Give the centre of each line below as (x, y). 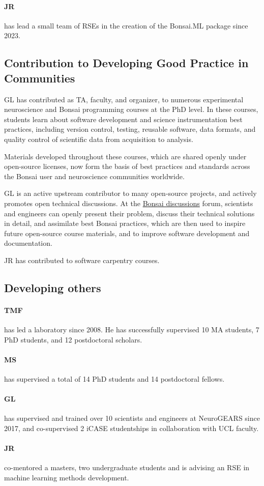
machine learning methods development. (67, 478)
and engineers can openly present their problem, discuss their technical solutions (129, 213)
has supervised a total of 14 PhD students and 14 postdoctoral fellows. (114, 379)
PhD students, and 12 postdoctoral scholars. (73, 339)
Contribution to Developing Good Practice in (126, 63)
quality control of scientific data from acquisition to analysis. (99, 139)
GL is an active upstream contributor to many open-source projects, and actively (130, 193)
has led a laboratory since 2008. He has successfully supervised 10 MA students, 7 (132, 330)
